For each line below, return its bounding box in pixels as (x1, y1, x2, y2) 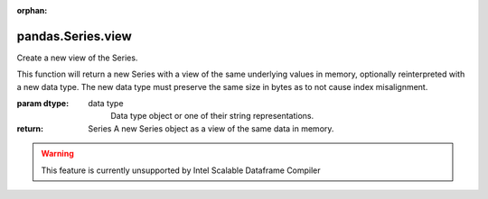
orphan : (16, 5, 48, 15)
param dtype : (16, 98, 70, 109)
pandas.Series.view (16, 28, 133, 44)
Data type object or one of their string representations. (110, 111, 314, 122)
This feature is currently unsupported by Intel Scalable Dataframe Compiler (41, 165, 321, 176)
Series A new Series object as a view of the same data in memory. (88, 122, 334, 134)
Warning (41, 149, 74, 159)
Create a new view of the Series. (16, 52, 138, 63)
